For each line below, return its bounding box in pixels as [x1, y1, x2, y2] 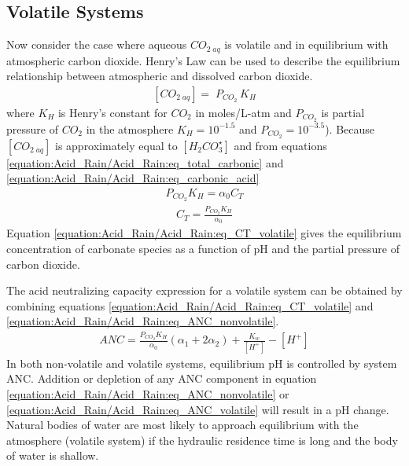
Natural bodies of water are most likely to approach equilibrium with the [6, 416, 359, 433]
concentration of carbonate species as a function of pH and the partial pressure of [6, 240, 400, 256]
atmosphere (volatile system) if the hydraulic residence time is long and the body [6, 431, 398, 448]
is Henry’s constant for [57, 104, 168, 120]
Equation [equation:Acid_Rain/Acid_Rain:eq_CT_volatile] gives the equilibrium [6, 225, 402, 241]
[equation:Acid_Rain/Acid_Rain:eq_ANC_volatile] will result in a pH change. [6, 401, 389, 417]
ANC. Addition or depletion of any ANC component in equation [6, 370, 317, 387]
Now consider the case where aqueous [6, 36, 187, 53]
